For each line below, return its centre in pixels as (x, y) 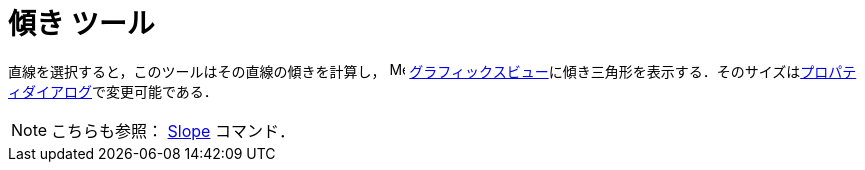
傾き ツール (81, 24)
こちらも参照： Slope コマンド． (173, 130)
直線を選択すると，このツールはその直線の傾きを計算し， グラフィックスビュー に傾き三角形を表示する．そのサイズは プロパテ (432, 71)
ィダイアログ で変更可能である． (113, 91)
